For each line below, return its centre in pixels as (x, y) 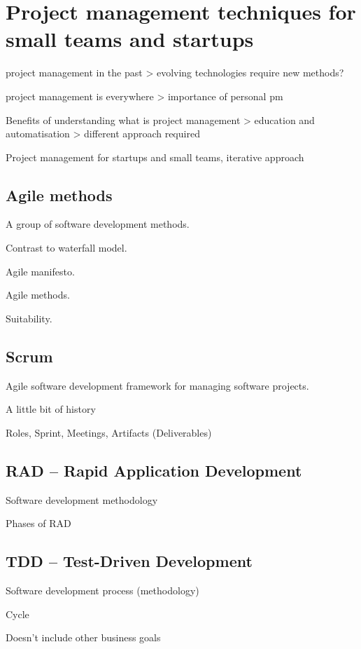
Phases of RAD (38, 523)
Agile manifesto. (40, 271)
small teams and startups (130, 39)
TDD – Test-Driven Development (129, 561)
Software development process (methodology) (102, 590)
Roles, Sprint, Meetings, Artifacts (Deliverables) (109, 432)
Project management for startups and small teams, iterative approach (155, 157)
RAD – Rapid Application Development (154, 470)
